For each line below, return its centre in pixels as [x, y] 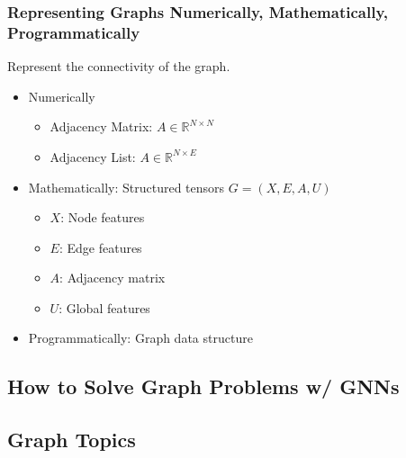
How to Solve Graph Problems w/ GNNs [203, 386]
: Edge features [100, 247]
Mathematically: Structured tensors [126, 187]
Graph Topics [72, 440]
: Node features [103, 217]
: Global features [104, 307]
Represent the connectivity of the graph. [119, 66]
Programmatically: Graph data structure [140, 338]
